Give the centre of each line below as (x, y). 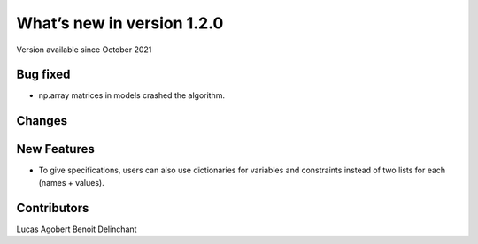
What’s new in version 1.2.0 (120, 23)
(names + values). (72, 182)
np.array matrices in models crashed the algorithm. (132, 95)
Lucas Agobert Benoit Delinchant (77, 229)
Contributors (53, 208)
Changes (42, 121)
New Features (55, 149)
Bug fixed (43, 75)
